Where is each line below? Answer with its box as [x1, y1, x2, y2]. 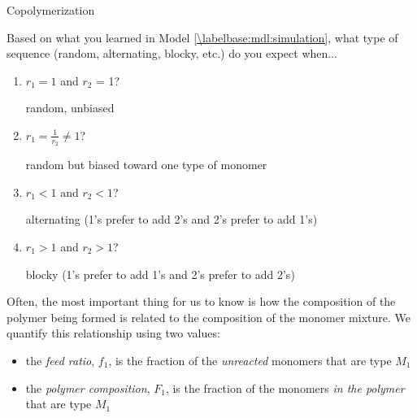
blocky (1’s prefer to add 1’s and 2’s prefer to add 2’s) [25, 265, 295, 282]
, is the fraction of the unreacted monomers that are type [108, 351, 392, 368]
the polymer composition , [25, 379, 150, 396]
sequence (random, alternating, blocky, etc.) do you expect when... [7, 45, 337, 62]
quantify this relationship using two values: [7, 324, 220, 342]
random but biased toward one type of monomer [25, 156, 267, 173]
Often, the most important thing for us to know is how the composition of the [7, 293, 396, 310]
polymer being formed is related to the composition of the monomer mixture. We [7, 308, 410, 325]
